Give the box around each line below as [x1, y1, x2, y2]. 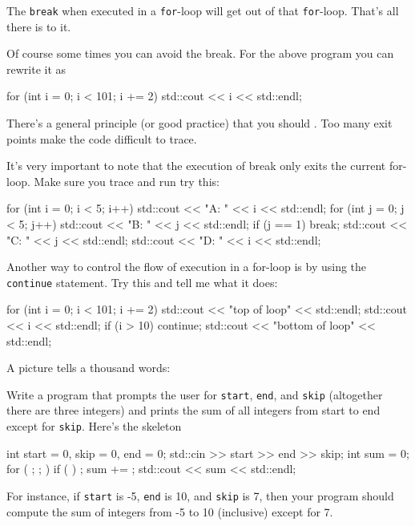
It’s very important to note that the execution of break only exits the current [6, 157, 386, 174]
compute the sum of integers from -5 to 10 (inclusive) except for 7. [6, 503, 333, 520]
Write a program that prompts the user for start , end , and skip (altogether [6, 386, 383, 403]
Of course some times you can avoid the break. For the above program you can [6, 45, 394, 62]
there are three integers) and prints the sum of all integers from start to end [6, 402, 381, 419]
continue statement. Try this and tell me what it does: [6, 273, 278, 290]
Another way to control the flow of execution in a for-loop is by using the [6, 258, 367, 275]
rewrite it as [6, 60, 66, 77]
